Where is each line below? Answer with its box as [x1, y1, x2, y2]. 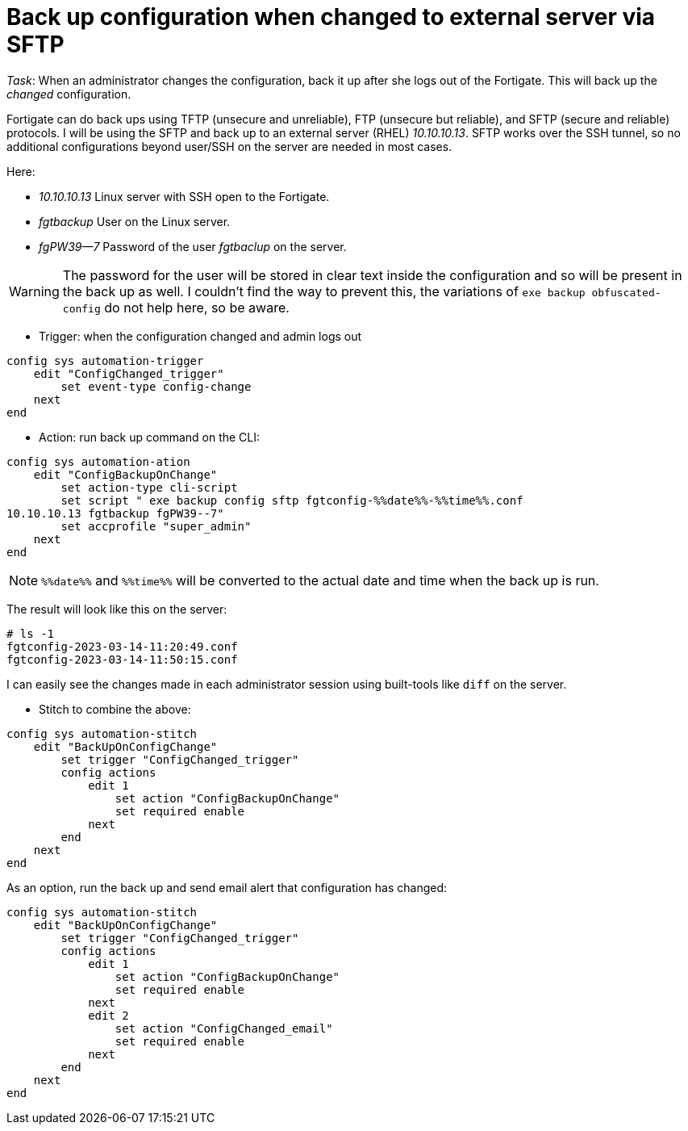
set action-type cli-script [60, 480, 238, 494]
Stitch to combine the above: [39, 702, 191, 716]
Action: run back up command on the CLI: [39, 429, 261, 444]
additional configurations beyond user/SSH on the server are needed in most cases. [6, 139, 452, 153]
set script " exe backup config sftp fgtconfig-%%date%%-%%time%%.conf [60, 493, 523, 507]
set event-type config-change [60, 379, 252, 393]
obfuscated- [591, 286, 661, 299]
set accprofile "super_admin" [60, 519, 252, 533]
